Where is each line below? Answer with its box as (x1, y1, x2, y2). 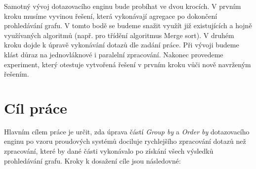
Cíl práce (4, 97, 67, 118)
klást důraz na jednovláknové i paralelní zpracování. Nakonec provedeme (4, 49, 223, 59)
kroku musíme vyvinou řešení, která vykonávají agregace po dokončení (4, 10, 217, 21)
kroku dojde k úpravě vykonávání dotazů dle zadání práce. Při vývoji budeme (4, 40, 239, 50)
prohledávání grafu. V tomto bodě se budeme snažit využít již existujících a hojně (4, 20, 252, 31)
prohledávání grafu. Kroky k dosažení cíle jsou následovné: (4, 155, 181, 166)
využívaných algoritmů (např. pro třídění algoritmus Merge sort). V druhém (4, 30, 234, 40)
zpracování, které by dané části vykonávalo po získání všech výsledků (4, 146, 213, 156)
